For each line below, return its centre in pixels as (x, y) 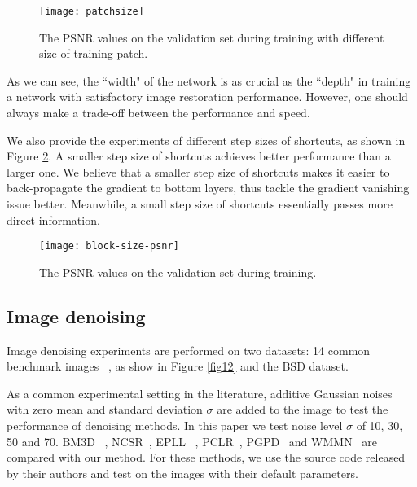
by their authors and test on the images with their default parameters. (182, 473)
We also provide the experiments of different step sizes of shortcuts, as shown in (206, 140)
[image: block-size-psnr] (109, 246)
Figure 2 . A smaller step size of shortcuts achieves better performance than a (199, 156)
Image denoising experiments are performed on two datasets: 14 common (189, 350)
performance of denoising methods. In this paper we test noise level (175, 426)
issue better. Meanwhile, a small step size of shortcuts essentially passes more (200, 204)
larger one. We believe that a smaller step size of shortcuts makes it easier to (198, 171)
